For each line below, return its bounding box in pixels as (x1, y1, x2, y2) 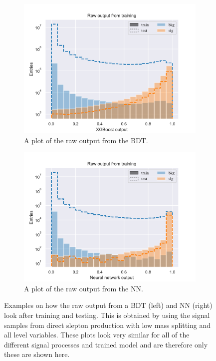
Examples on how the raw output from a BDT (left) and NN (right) (4, 300, 213, 310)
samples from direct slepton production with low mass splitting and (4, 319, 211, 330)
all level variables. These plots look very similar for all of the (4, 329, 190, 340)
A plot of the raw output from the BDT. (24, 135, 148, 145)
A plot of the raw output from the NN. (24, 283, 143, 293)
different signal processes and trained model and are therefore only (4, 339, 208, 349)
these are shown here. (4, 349, 70, 359)
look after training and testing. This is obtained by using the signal (4, 309, 210, 320)
